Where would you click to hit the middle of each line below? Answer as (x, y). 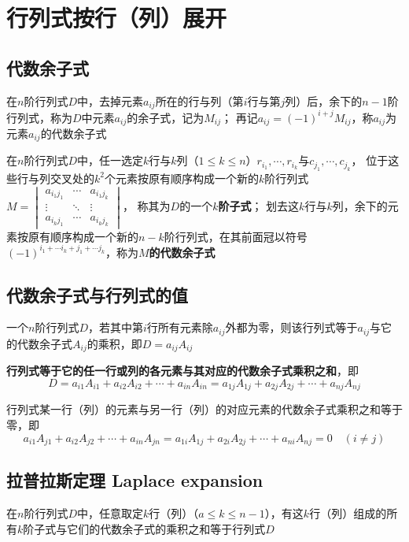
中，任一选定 (110, 160)
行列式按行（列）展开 (117, 18)
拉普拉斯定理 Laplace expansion (135, 480)
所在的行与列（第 (199, 100)
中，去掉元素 (110, 100)
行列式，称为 (39, 117)
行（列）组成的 (348, 513)
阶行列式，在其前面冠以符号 (236, 236)
